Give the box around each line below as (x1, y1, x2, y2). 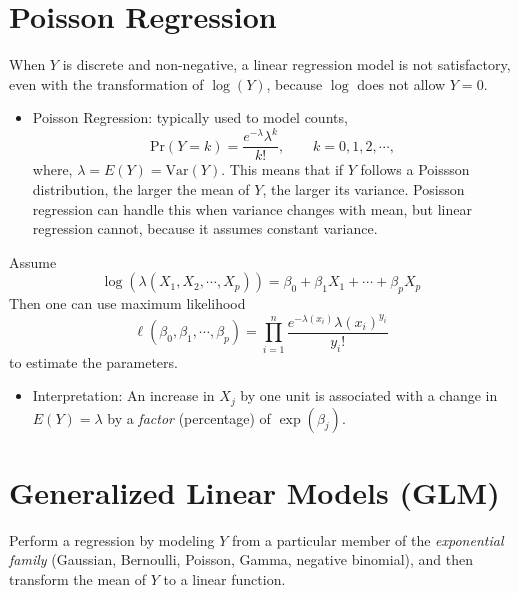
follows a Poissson (360, 159, 470, 180)
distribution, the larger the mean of (32, 179, 250, 200)
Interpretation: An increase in (32, 385, 215, 406)
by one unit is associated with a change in (240, 385, 498, 406)
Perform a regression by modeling (9, 529, 215, 550)
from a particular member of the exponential (231, 529, 504, 550)
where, (32, 159, 73, 180)
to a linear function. (163, 569, 286, 589)
